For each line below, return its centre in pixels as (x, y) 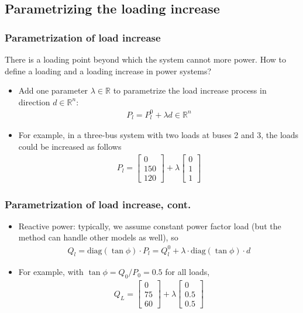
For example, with (51, 272)
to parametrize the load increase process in (190, 90)
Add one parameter (53, 90)
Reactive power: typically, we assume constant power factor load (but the (150, 226)
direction (34, 102)
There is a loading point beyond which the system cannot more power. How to (146, 59)
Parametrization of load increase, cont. (98, 204)
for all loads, (187, 272)
